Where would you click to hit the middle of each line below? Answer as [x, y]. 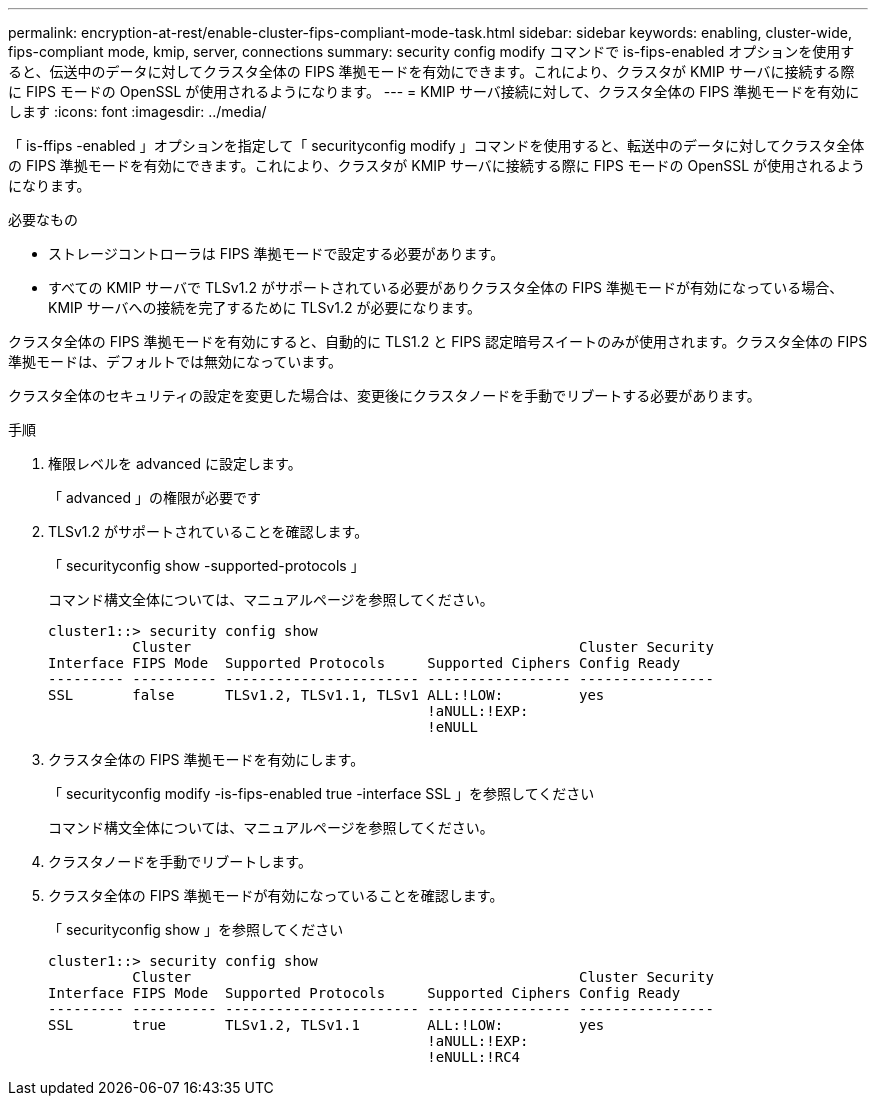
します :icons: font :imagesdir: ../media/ [137, 111]
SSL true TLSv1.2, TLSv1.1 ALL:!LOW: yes [326, 1025]
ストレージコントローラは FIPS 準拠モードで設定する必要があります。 [276, 253]
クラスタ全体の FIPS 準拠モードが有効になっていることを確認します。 [276, 895]
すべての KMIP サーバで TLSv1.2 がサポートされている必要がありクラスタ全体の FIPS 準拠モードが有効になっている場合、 [446, 287]
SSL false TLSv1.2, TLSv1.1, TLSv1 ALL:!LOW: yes [326, 695]
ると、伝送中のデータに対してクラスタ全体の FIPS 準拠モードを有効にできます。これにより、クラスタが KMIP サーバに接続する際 [431, 71]
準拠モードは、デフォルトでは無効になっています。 [175, 361]
